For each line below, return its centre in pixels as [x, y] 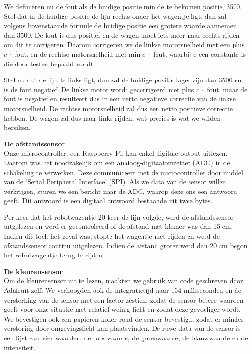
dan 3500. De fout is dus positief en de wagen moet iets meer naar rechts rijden [122, 35]
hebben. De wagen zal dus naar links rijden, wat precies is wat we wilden [112, 118]
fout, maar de [227, 89]
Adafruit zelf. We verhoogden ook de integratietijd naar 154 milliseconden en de [123, 290]
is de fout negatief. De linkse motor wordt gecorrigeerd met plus [99, 89]
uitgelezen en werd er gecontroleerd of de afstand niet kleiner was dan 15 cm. [118, 226]
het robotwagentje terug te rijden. [54, 255]
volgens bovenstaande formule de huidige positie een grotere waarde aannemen [120, 25]
